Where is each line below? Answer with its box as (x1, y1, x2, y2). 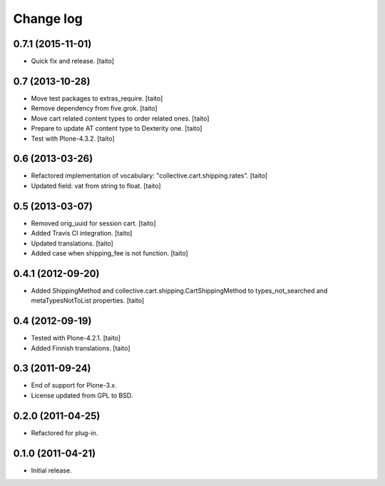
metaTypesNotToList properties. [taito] (31, 296, 145, 305)
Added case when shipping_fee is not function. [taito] (31, 248, 188, 257)
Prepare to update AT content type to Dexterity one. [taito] (31, 124, 202, 133)
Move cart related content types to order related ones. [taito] (31, 114, 210, 123)
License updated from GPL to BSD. (31, 391, 133, 400)
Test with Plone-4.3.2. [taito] (31, 134, 115, 143)
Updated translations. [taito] (31, 239, 113, 248)
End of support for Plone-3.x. (31, 381, 117, 390)
